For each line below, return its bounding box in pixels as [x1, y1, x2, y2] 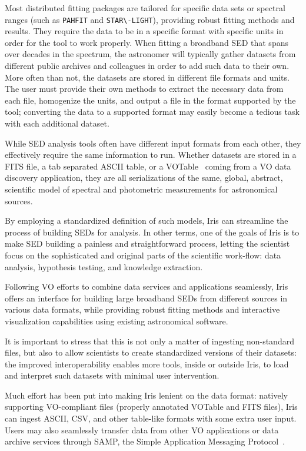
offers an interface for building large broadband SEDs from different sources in [5, 291, 288, 304]
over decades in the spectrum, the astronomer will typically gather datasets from [5, 48, 296, 60]
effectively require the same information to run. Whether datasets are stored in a [5, 148, 297, 161]
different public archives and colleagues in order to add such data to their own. [5, 59, 290, 72]
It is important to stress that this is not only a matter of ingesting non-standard [5, 334, 294, 347]
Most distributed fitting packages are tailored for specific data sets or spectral [5, 2, 285, 14]
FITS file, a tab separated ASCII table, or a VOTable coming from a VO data [5, 160, 291, 172]
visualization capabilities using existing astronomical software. [5, 314, 228, 327]
